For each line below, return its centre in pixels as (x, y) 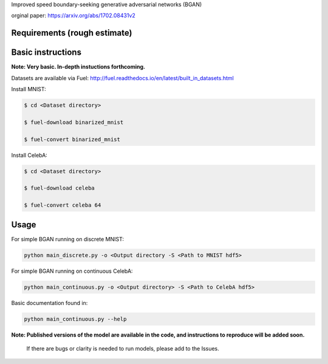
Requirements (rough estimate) (72, 33)
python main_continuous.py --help (75, 319)
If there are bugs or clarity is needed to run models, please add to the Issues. (123, 348)
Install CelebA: (29, 155)
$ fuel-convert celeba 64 (63, 205)
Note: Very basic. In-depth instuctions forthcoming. (78, 67)
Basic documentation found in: (50, 303)
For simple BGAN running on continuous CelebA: (72, 271)
